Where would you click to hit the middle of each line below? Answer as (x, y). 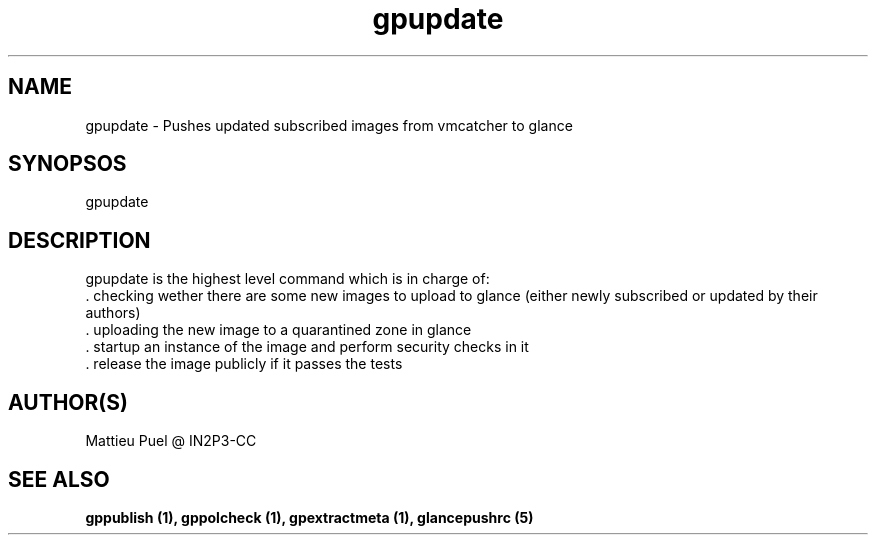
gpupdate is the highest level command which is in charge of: (287, 279)
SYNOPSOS (67, 164)
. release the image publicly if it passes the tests (244, 364)
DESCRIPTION (79, 240)
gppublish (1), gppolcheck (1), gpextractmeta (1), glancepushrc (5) (309, 517)
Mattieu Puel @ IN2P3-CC (171, 441)
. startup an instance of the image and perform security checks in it (307, 347)
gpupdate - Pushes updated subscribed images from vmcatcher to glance (329, 125)
